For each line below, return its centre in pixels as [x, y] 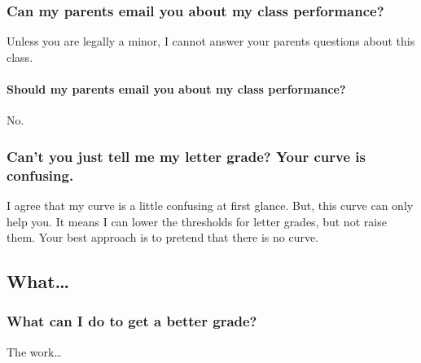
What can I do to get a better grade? [132, 321]
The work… [34, 351]
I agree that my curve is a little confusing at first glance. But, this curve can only [210, 205]
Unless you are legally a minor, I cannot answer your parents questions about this [211, 41]
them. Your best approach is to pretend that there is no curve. [163, 237]
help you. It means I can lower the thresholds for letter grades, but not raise [197, 221]
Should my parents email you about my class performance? [176, 89]
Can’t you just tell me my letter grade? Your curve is [186, 156]
